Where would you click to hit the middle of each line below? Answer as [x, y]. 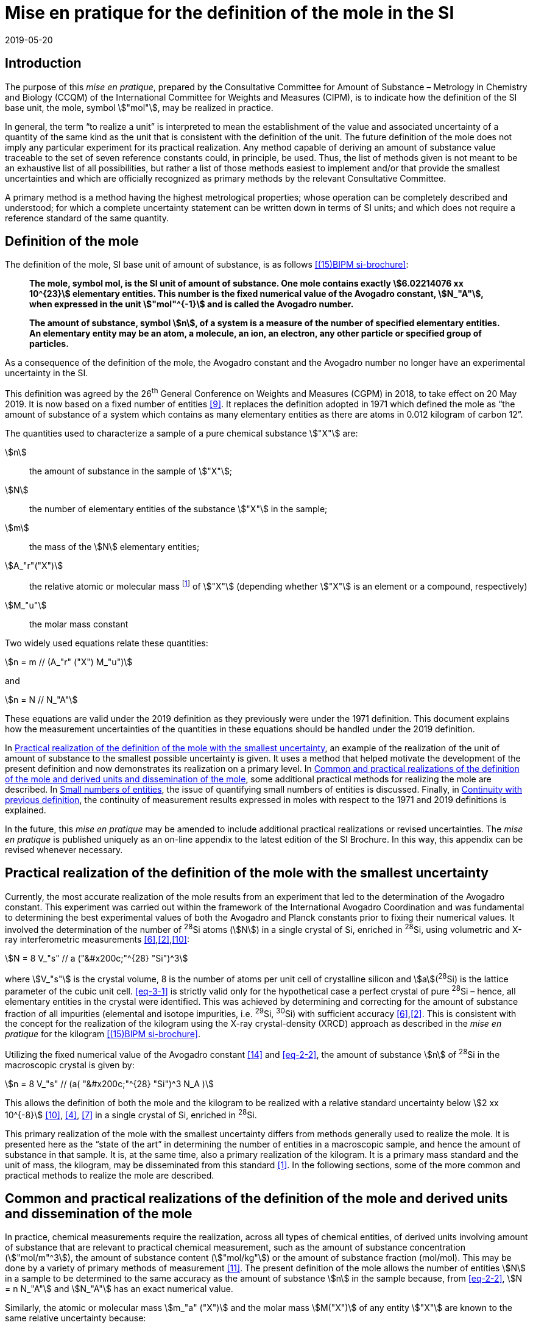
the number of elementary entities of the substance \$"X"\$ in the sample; [178, 509]
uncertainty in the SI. [47, 373]
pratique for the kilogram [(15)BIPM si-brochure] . [103, 1034]
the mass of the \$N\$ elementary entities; [115, 547]
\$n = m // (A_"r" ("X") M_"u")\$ [69, 662]
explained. [26, 810]
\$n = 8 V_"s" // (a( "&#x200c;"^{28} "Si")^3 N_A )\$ [109, 1083]
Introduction [43, 63]
